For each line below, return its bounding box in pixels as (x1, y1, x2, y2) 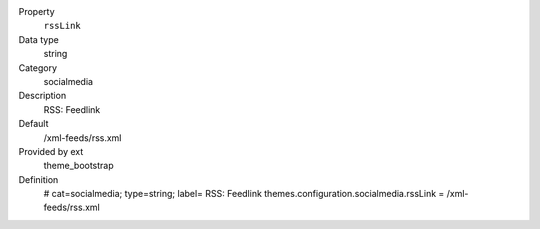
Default (18, 118, 49, 130)
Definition (18, 173, 59, 185)
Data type (18, 33, 59, 45)
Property (18, 6, 55, 17)
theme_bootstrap (43, 160, 114, 172)
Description (18, 90, 67, 102)
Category (18, 61, 58, 74)
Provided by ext (18, 145, 84, 157)
